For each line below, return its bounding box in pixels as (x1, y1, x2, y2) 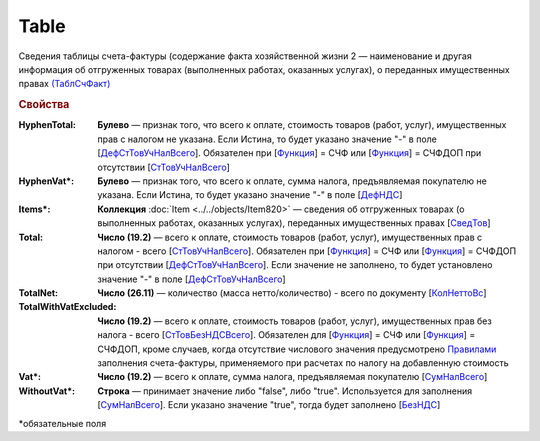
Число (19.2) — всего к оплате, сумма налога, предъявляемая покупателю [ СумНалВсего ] (97, 371, 488, 383)
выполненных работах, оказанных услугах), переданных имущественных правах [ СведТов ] (97, 217, 491, 229)
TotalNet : (18, 287, 59, 299)
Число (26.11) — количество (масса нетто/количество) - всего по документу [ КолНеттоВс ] (97, 287, 487, 299)
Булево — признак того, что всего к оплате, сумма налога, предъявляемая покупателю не (97, 175, 487, 187)
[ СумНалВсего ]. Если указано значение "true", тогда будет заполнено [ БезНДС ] (97, 399, 441, 411)
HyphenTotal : (18, 119, 77, 131)
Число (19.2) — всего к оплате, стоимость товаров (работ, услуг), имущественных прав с (97, 231, 483, 243)
